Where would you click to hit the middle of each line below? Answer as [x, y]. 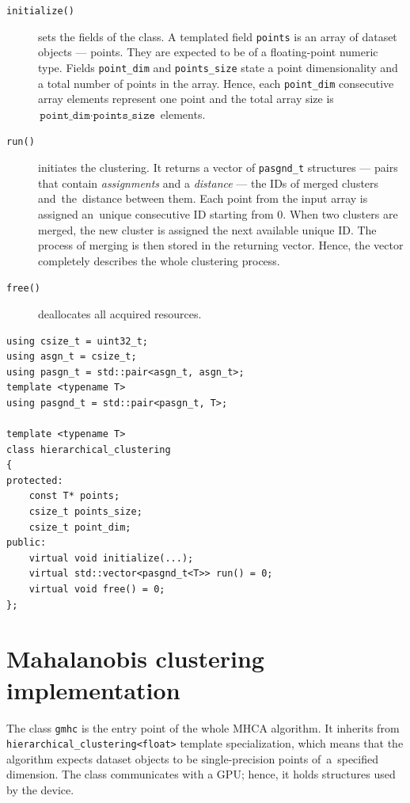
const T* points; [74, 496]
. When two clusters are [340, 213]
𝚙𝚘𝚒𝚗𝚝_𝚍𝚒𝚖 [65, 115]
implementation [93, 689]
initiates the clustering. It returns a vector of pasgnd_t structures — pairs [218, 167]
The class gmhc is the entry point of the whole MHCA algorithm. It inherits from [203, 727]
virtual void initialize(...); [111, 558]
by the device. [40, 790]
